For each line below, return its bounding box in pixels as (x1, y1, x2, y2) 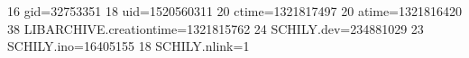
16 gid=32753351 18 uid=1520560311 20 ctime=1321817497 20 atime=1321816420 (7, 2, 462, 20)
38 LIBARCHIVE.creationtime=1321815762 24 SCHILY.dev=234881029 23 (7, 19, 424, 37)
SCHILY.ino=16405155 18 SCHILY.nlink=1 (7, 37, 250, 55)
